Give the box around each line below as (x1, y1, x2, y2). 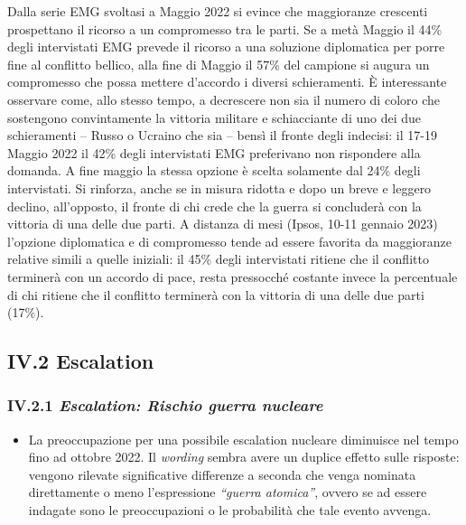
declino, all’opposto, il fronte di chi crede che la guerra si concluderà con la (7, 196, 422, 215)
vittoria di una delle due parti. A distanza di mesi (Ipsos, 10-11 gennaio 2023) (7, 214, 438, 233)
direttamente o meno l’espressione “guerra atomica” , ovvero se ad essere (28, 483, 427, 502)
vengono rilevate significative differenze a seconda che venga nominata (28, 464, 416, 483)
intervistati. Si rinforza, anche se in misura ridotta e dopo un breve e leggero (7, 178, 432, 197)
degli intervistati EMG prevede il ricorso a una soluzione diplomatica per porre (7, 37, 445, 56)
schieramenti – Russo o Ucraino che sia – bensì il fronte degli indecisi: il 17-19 (7, 126, 437, 145)
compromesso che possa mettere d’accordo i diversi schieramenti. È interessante (7, 72, 447, 91)
